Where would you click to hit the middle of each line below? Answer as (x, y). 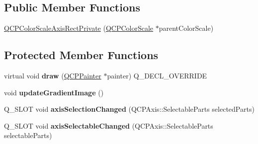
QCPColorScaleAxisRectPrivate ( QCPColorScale (79, 28)
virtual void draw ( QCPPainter (53, 75)
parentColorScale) (186, 28)
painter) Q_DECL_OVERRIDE (157, 75)
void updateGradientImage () (54, 92)
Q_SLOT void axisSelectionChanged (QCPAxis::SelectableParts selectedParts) (129, 109)
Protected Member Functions (81, 55)
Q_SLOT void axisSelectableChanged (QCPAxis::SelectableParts (109, 125)
